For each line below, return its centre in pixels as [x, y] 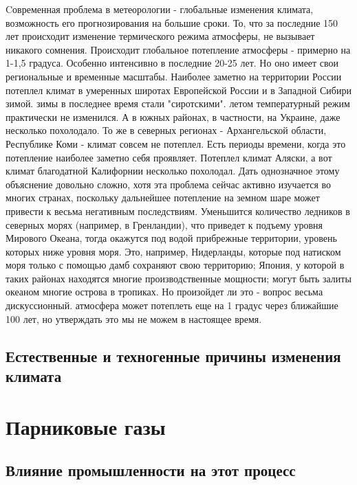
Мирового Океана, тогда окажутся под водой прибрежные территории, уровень [171, 238]
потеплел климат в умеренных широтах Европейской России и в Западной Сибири [178, 90]
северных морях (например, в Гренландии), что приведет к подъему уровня [164, 224]
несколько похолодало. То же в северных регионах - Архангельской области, [166, 130]
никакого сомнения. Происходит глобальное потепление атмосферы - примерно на [178, 49]
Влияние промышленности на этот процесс [151, 470]
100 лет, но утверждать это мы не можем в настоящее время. [134, 318]
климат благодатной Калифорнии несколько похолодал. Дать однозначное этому [173, 171]
